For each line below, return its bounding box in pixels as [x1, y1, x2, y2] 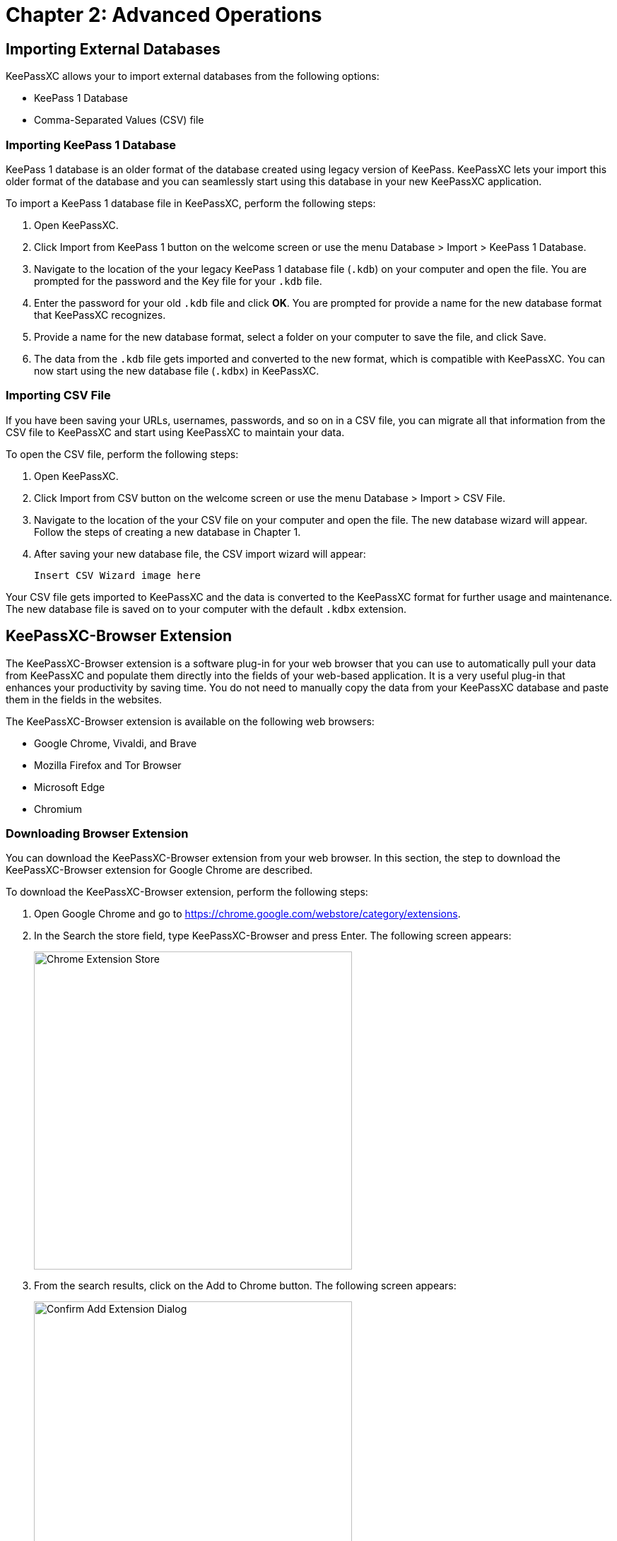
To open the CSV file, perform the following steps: [6, 447, 239, 460]
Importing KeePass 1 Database [6, 137, 177, 152]
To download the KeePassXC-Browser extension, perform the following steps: [6, 886, 368, 898]
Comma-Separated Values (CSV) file [34, 114, 204, 127]
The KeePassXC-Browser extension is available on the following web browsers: [6, 715, 375, 727]
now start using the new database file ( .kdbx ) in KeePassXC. [34, 364, 319, 377]
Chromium [34, 802, 83, 815]
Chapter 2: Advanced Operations [6, 3, 322, 27]
